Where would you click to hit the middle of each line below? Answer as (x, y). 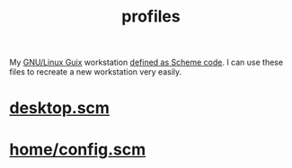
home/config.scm (78, 149)
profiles (151, 17)
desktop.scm (60, 108)
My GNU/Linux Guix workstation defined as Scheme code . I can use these (146, 62)
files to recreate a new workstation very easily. (96, 72)
